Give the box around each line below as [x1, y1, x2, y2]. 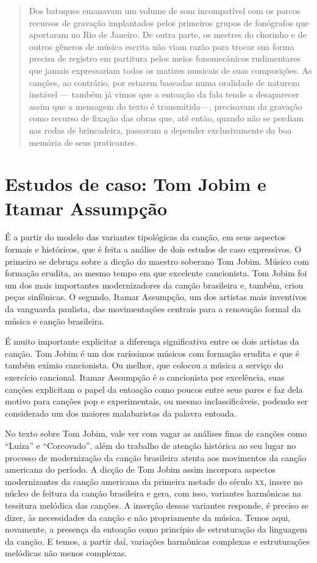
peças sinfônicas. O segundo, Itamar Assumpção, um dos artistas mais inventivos [5, 290, 307, 303]
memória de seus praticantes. [29, 135, 138, 148]
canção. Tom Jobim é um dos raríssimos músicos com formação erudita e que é [5, 346, 299, 359]
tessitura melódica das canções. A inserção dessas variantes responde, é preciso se [5, 498, 309, 511]
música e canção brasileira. [5, 314, 105, 327]
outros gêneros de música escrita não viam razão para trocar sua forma [29, 40, 294, 52]
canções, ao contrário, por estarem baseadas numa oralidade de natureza [29, 76, 300, 88]
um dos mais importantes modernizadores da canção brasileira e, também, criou [5, 278, 304, 291]
